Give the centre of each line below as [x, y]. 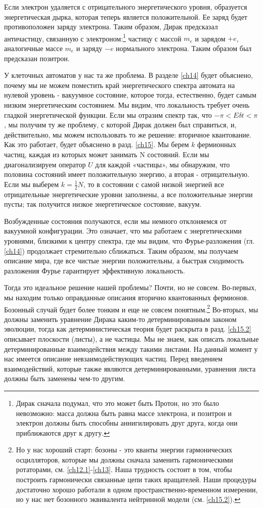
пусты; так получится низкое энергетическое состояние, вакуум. [103, 204]
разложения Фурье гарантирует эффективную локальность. [95, 270]
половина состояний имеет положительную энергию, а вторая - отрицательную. [127, 174]
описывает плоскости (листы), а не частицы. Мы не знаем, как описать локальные [131, 338]
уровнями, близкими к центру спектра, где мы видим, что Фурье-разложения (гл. [129, 240]
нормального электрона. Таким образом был [184, 48]
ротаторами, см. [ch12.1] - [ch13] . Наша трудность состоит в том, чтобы [124, 469]
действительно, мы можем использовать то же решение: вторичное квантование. [128, 134]
